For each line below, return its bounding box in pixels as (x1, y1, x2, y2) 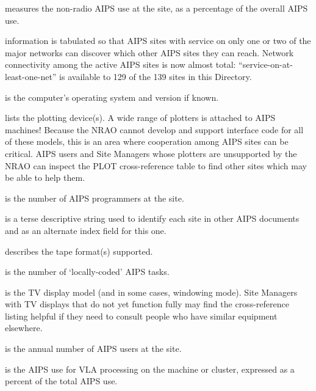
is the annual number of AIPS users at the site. (5, 342, 182, 355)
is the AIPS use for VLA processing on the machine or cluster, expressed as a (5, 362, 295, 375)
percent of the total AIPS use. (5, 375, 118, 387)
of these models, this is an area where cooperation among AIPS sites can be (5, 135, 289, 148)
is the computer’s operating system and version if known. (5, 90, 219, 103)
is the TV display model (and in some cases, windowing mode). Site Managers (5, 285, 298, 298)
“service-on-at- (239, 58, 293, 71)
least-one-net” (5, 70, 57, 82)
